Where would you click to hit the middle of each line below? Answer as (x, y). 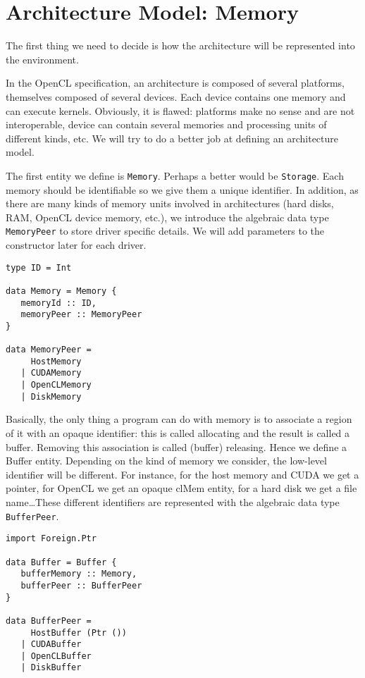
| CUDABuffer (51, 645)
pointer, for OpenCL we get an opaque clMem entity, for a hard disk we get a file (181, 488)
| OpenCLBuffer (56, 656)
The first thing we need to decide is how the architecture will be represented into (180, 45)
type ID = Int (39, 267)
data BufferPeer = (49, 621)
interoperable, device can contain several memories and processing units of (166, 124)
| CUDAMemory (51, 373)
